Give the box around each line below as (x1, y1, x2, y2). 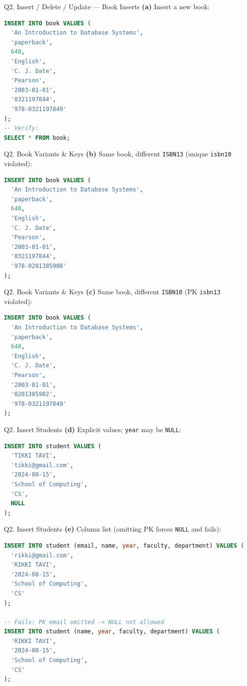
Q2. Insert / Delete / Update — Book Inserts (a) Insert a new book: (4, 1, 210, 11)
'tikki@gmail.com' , (11, 461, 74, 469)
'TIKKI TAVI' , (11, 452, 56, 459)
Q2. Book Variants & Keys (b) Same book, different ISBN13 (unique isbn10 (4, 149, 231, 159)
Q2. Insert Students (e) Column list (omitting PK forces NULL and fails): (4, 524, 221, 534)
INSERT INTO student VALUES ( (4, 442, 102, 450)
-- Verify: (4, 125, 39, 132)
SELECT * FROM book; (4, 134, 71, 141)
